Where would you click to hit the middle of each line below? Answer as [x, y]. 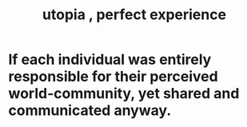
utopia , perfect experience [134, 15]
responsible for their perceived [113, 77]
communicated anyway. [90, 111]
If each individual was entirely [110, 60]
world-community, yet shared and [124, 94]
